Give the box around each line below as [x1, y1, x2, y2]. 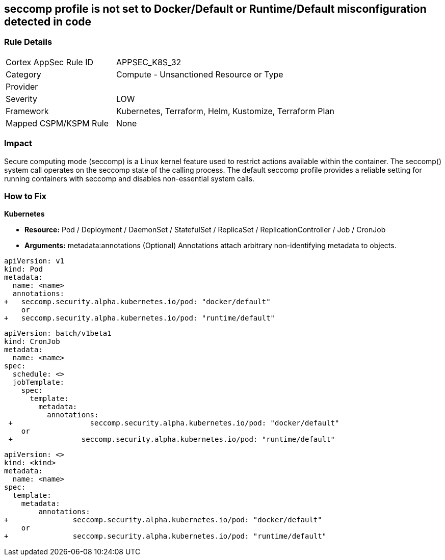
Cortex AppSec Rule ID [6, 57, 94, 67]
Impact [4, 138, 33, 149]
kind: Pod [4, 265, 43, 274]
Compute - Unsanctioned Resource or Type [116, 69, 283, 79]
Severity [6, 93, 37, 104]
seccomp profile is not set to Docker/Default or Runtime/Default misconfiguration [4, 3, 427, 15]
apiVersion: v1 [4, 257, 65, 265]
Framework [6, 105, 49, 116]
